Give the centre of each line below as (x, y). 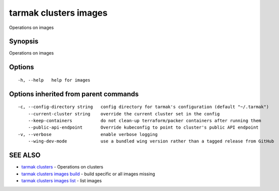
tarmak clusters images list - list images (62, 180)
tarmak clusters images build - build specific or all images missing (88, 174)
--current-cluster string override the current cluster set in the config (124, 114)
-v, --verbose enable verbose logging (88, 134)
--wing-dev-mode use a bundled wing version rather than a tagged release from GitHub (151, 141)
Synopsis (24, 41)
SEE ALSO (25, 155)
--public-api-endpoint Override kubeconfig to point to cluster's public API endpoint (143, 127)
